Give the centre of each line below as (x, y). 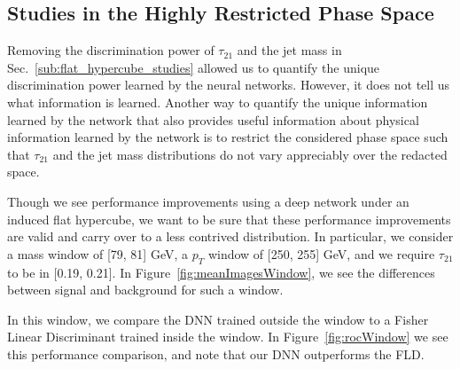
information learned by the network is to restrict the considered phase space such (228, 137)
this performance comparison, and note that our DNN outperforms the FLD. (216, 353)
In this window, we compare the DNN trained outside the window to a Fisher (218, 319)
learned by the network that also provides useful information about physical (213, 119)
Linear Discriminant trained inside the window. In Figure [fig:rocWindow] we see (228, 337)
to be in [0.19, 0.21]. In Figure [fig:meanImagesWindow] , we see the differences (221, 272)
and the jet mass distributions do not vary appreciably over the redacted (250, 154)
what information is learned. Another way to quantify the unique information (218, 102)
